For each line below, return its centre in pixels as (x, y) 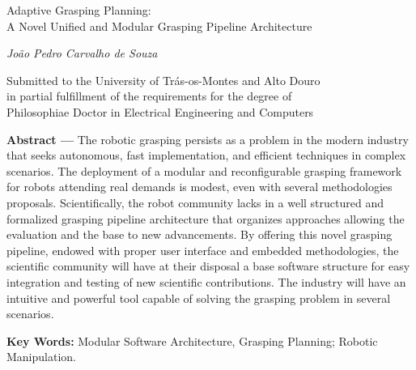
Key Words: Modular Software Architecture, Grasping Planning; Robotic (192, 340)
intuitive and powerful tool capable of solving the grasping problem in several (199, 298)
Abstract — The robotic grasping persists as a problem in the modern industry (208, 139)
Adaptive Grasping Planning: (79, 10)
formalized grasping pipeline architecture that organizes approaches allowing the (206, 218)
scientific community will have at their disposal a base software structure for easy (208, 266)
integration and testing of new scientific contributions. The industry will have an (206, 281)
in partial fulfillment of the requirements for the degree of (149, 96)
